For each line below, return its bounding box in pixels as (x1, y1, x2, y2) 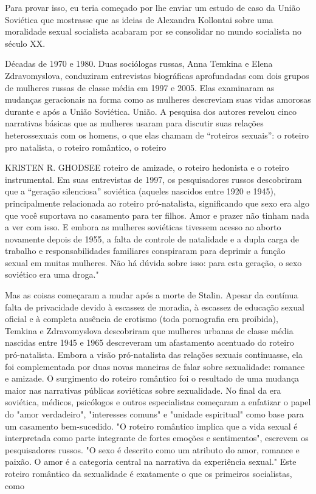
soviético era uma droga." (5, 268, 99, 281)
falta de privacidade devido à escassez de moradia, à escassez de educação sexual (5, 300, 304, 313)
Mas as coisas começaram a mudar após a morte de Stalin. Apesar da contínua (5, 289, 298, 301)
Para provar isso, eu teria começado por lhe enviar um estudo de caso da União (5, 1, 300, 13)
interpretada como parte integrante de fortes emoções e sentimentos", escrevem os (5, 431, 309, 444)
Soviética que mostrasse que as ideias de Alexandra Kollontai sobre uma (5, 13, 273, 26)
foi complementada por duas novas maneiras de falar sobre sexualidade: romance (5, 360, 305, 372)
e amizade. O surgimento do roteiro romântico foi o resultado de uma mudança (5, 372, 300, 385)
